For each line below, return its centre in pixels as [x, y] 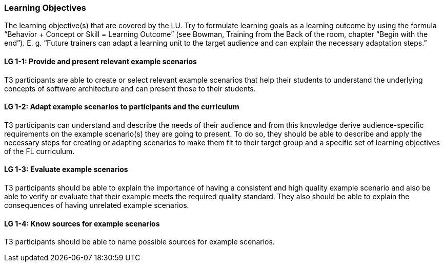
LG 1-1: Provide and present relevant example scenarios [100, 61]
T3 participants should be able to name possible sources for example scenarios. [139, 242]
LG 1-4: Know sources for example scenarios [82, 223]
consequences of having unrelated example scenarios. [97, 205]
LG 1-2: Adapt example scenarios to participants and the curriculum [122, 107]
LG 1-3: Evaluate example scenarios [66, 169]
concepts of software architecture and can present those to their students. [130, 88]
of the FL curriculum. [39, 151]
